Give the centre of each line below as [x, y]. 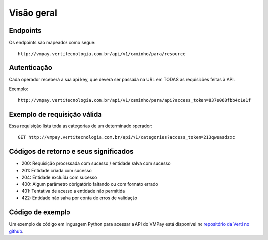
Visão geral [33, 13]
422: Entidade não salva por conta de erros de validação [79, 198]
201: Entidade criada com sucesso [57, 170]
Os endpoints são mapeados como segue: [52, 43]
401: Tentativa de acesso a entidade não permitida [73, 191]
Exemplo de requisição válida [55, 114]
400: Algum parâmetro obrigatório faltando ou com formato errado [90, 184]
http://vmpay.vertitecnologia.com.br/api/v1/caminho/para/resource [102, 54]
